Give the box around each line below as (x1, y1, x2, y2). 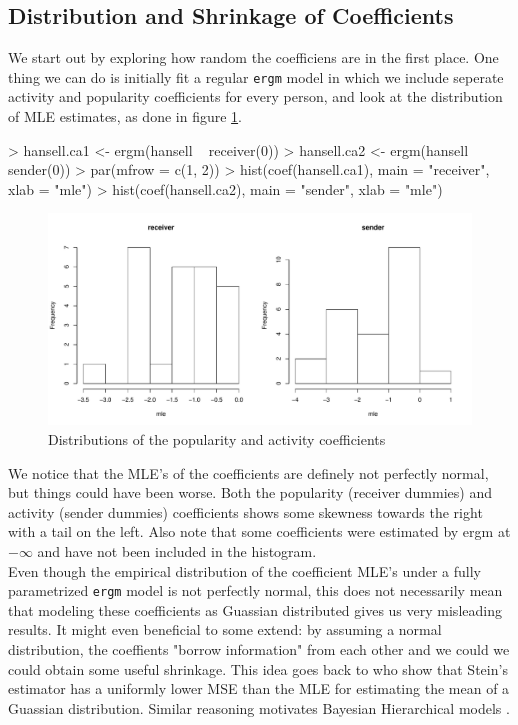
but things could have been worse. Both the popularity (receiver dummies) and (8, 482, 492, 503)
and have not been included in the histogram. (37, 540, 317, 561)
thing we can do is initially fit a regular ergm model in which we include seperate (8, 66, 504, 87)
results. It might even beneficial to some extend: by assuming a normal (8, 619, 442, 640)
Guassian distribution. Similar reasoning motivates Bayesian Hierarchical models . (8, 697, 510, 718)
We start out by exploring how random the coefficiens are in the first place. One (8, 47, 499, 68)
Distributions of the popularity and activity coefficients (48, 429, 386, 450)
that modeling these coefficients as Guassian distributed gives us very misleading (8, 599, 502, 620)
